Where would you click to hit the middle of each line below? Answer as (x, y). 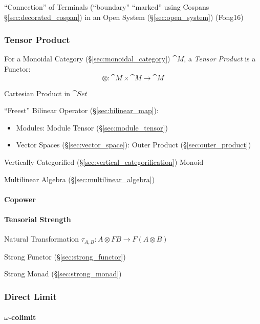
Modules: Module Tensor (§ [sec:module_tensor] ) (92, 127)
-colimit (22, 317)
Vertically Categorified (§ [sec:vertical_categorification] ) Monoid (104, 161)
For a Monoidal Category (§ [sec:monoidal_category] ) (87, 59)
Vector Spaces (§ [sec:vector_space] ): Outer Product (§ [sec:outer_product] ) (134, 145)
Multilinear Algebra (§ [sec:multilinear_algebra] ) (80, 179)
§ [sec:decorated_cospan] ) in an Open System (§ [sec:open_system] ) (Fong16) (124, 17)
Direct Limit (30, 296)
